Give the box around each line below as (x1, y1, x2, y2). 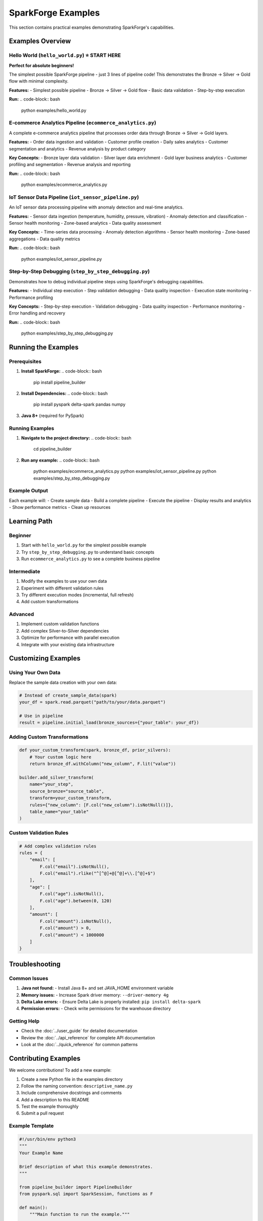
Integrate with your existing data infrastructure (21, 641, 114, 647)
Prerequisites (9, 358, 41, 365)
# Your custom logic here (29, 754, 92, 759)
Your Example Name (19, 1150, 63, 1156)
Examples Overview (9, 37, 71, 45)
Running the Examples (9, 343, 79, 351)
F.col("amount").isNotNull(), (39, 918, 112, 924)
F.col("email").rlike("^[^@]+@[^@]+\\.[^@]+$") (39, 871, 156, 876)
